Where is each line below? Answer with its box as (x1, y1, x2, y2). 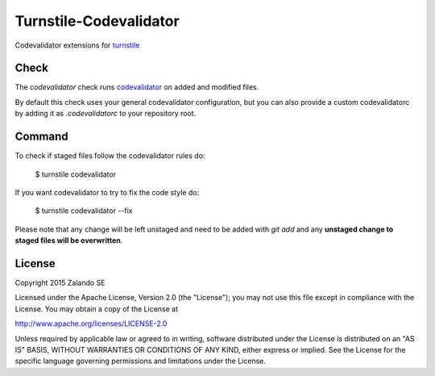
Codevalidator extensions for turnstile (14, 40, 140, 50)
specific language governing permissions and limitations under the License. (14, 356, 266, 366)
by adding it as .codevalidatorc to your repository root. (14, 109, 197, 119)
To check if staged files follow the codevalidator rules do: (14, 151, 205, 161)
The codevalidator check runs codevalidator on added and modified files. (14, 82, 259, 92)
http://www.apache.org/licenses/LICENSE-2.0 (14, 319, 168, 328)
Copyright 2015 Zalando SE (14, 278, 106, 287)
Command (14, 130, 68, 144)
